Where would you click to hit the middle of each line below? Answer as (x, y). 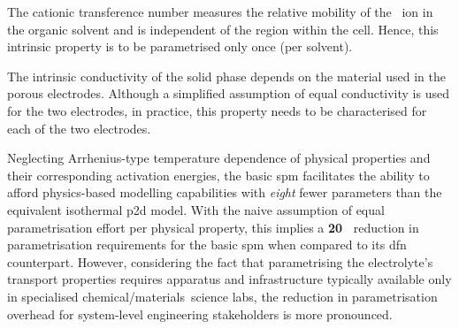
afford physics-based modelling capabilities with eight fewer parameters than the (225, 192)
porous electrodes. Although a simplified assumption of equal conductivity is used (228, 93)
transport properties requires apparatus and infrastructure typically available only (229, 279)
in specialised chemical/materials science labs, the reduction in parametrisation (222, 296)
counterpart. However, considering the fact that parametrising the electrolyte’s (220, 261)
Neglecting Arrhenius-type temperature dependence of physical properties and (219, 158)
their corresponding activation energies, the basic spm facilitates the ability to (218, 175)
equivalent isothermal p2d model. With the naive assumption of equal (196, 209)
